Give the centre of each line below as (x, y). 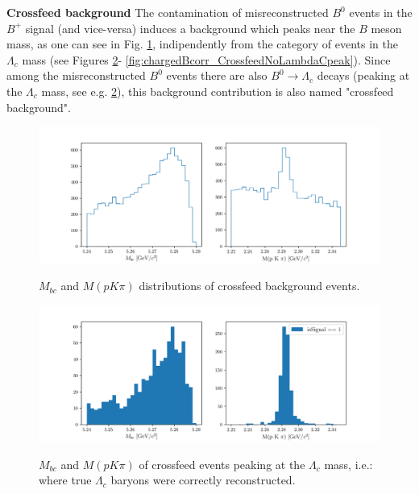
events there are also (217, 75)
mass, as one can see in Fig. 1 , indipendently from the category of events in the (202, 44)
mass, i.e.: (348, 464)
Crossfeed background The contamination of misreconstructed (168, 12)
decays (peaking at (363, 75)
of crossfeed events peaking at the (222, 464)
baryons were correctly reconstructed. (203, 480)
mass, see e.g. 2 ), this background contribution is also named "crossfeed (218, 91)
